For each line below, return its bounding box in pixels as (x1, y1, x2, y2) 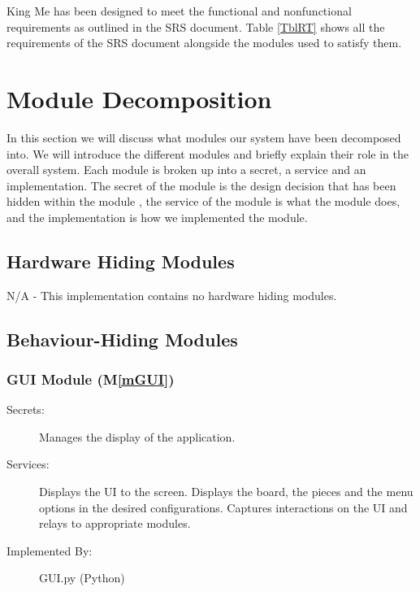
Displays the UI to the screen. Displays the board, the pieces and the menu (39, 483, 414, 500)
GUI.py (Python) (39, 569, 125, 586)
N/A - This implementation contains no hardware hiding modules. (6, 286, 337, 303)
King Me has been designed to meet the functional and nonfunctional (6, 2, 352, 19)
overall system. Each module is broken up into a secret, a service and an (6, 161, 366, 178)
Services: (6, 455, 50, 472)
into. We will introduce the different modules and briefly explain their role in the (6, 145, 409, 162)
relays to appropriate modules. (39, 515, 191, 532)
